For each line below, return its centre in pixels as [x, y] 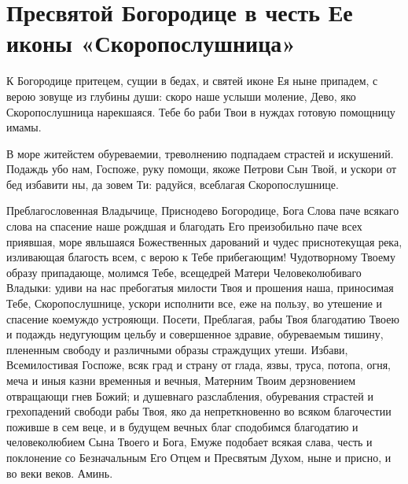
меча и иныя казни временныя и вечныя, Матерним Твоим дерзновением [181, 380]
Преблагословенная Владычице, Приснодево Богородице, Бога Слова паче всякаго [203, 211]
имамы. [24, 127]
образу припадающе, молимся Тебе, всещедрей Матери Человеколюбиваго [184, 272]
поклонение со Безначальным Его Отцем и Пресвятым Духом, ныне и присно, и [199, 457]
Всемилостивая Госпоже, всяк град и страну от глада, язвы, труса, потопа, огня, [199, 365]
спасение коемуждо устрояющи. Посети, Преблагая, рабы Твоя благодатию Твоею [203, 318]
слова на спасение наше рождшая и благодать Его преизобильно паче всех [184, 226]
